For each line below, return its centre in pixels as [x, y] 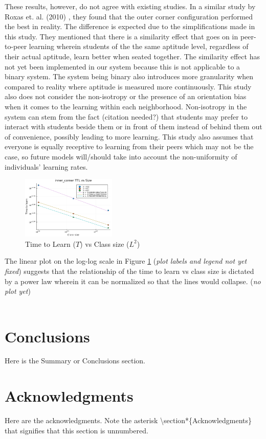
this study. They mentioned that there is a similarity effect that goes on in [121, 36]
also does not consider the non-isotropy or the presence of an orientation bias [126, 96]
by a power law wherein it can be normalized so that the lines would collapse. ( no [133, 281]
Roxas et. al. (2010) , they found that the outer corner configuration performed [129, 16]
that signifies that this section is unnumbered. [76, 430]
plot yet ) [18, 291]
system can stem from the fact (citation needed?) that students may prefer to [126, 116]
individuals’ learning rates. [46, 166]
